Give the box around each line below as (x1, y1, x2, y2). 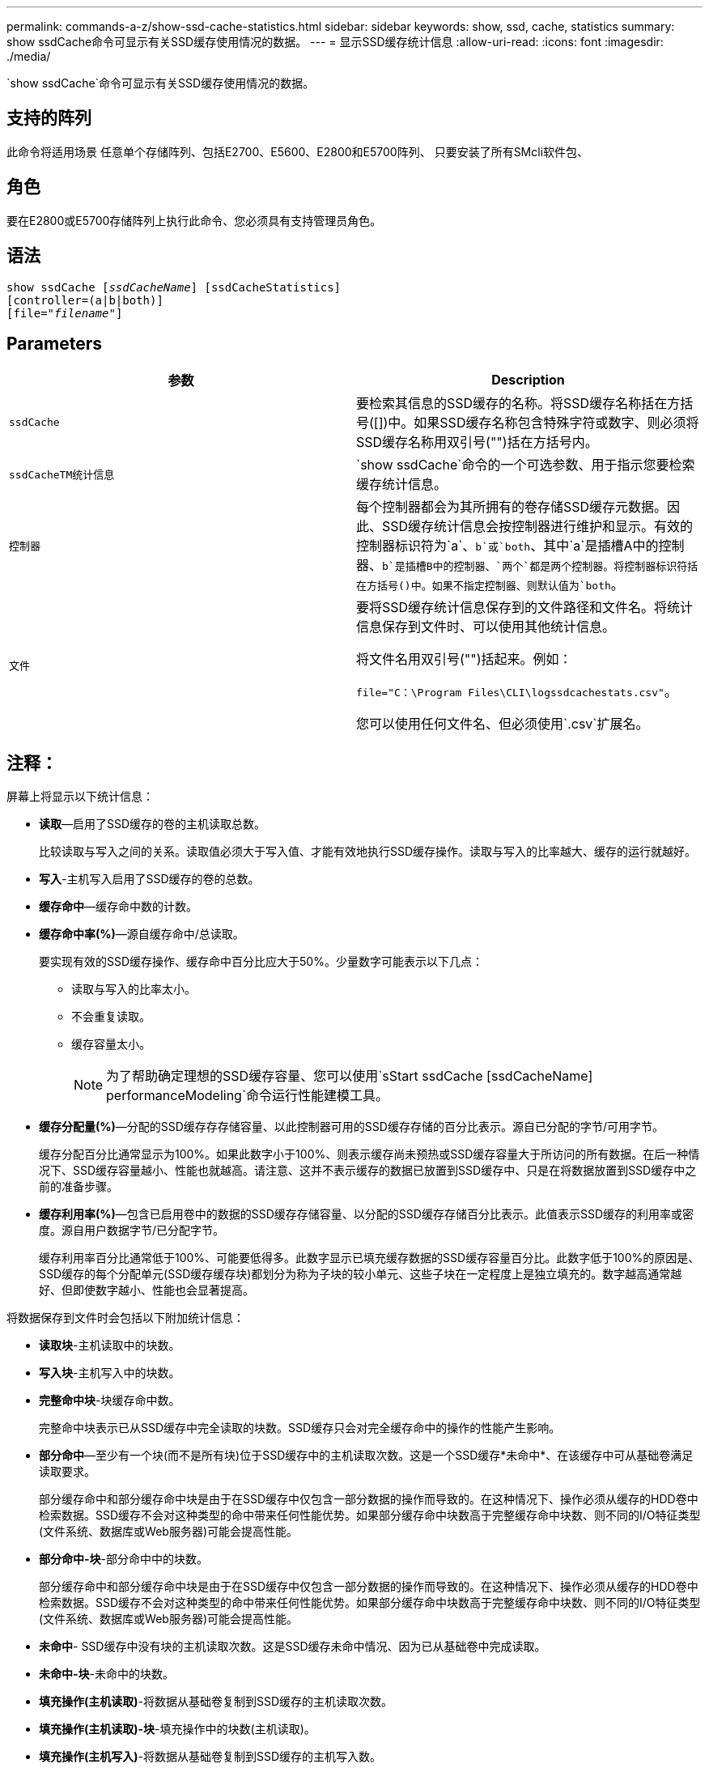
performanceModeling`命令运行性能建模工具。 (106, 1087, 389, 1104)
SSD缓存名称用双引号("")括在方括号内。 (356, 434, 598, 451)
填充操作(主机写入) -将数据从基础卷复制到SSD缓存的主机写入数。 (39, 1749, 382, 1764)
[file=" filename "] (6, 306, 123, 320)
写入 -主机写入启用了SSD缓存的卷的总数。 (39, 872, 260, 886)
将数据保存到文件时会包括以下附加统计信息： (6, 1311, 244, 1325)
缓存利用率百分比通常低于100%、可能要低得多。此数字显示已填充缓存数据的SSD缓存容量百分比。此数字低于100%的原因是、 (39, 1251, 700, 1265)
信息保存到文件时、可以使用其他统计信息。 (356, 618, 616, 635)
